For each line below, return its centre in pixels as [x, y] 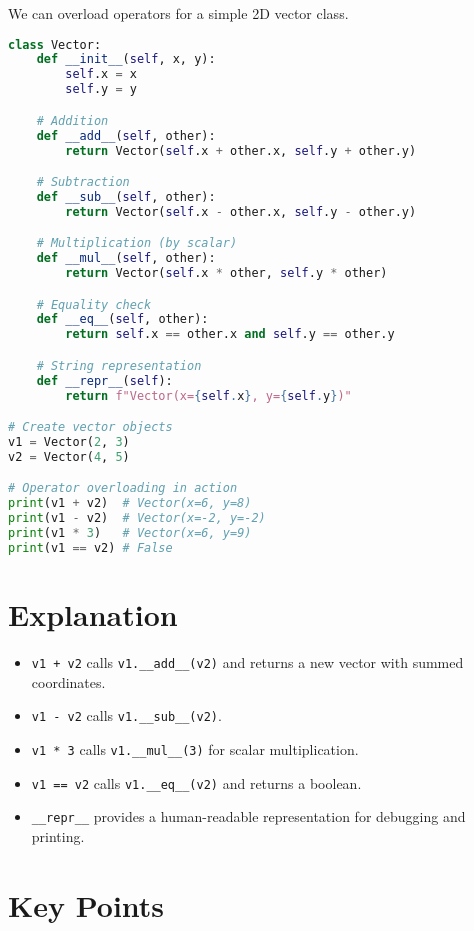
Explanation [93, 614]
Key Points [86, 904]
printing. [58, 835]
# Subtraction [83, 182]
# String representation [119, 365]
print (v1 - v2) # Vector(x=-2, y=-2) [137, 518]
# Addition [72, 120]
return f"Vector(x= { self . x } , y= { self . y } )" [208, 395]
